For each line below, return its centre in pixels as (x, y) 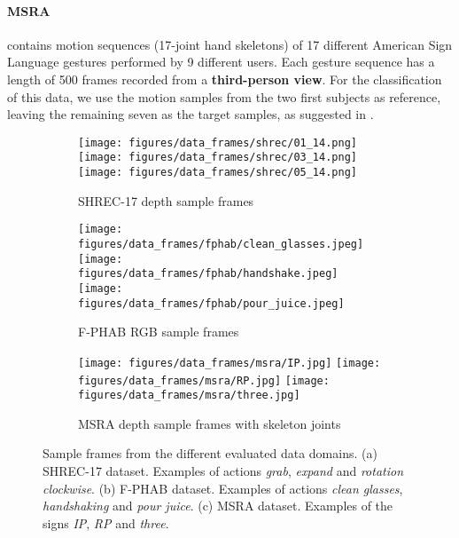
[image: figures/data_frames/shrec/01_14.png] (218, 142)
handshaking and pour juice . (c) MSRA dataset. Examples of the (218, 506)
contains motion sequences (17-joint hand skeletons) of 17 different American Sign (230, 44)
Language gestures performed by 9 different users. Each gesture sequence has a (221, 62)
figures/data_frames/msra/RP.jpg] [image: (204, 380)
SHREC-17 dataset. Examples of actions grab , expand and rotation (223, 471)
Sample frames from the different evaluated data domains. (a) (210, 453)
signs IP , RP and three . (106, 522)
